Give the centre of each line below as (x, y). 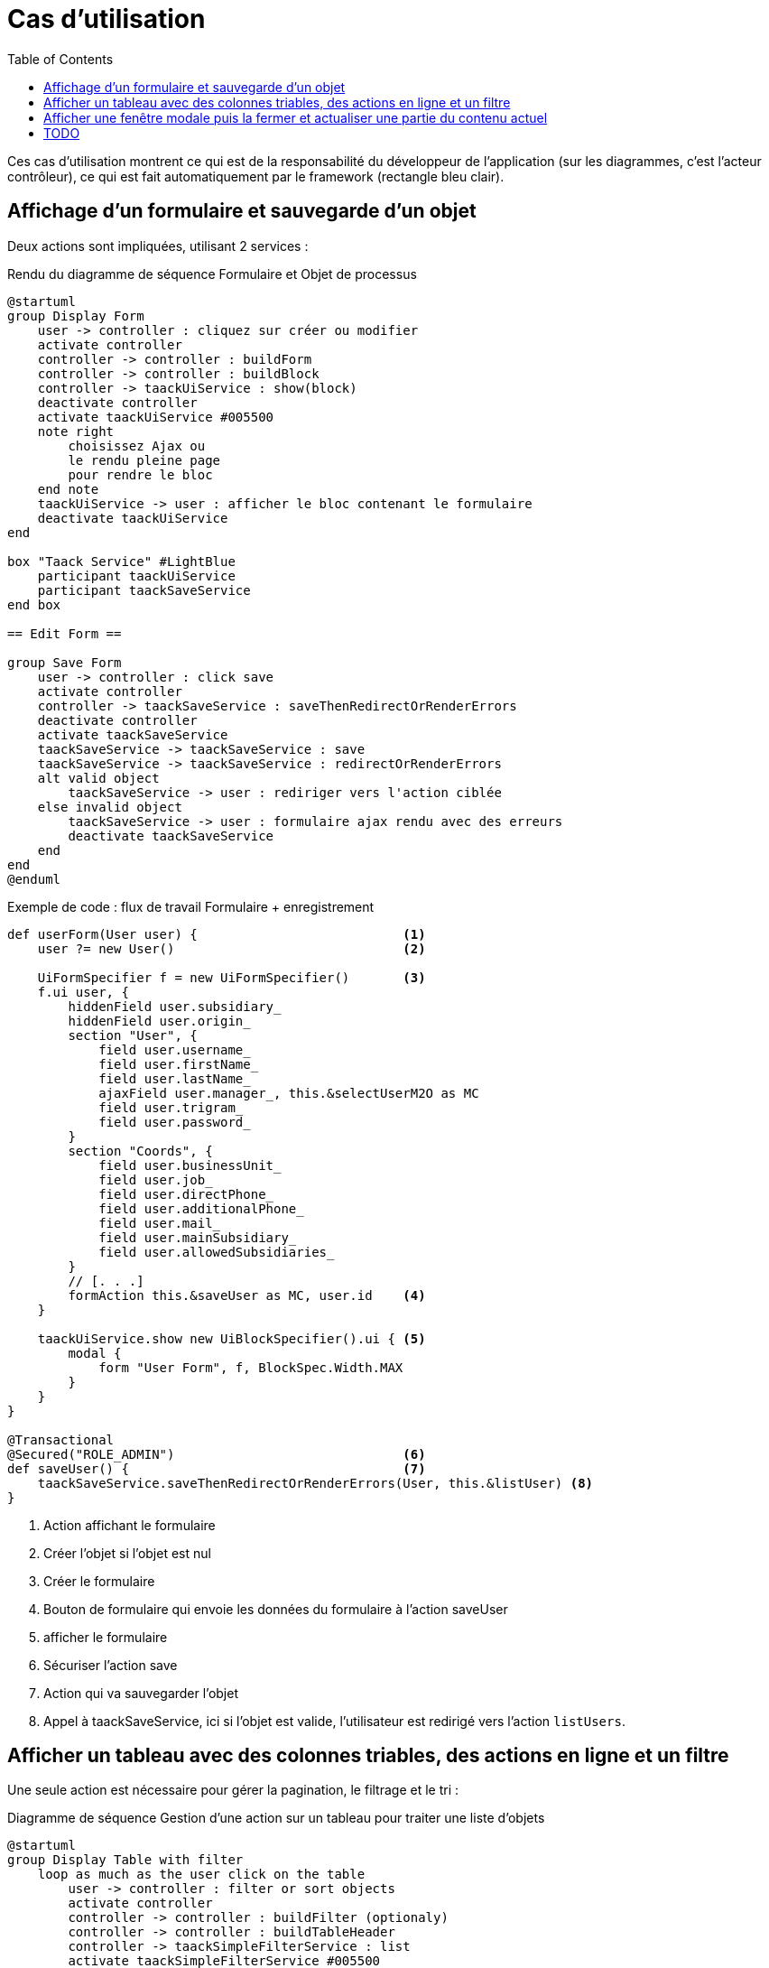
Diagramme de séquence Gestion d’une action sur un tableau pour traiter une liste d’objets (276, 1818)
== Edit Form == (65, 633)
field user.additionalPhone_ (201, 1208)
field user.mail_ (160, 1223)
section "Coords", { (140, 1151)
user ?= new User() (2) (232, 948)
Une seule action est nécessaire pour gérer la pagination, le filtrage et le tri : (233, 1790)
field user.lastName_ (175, 1078)
